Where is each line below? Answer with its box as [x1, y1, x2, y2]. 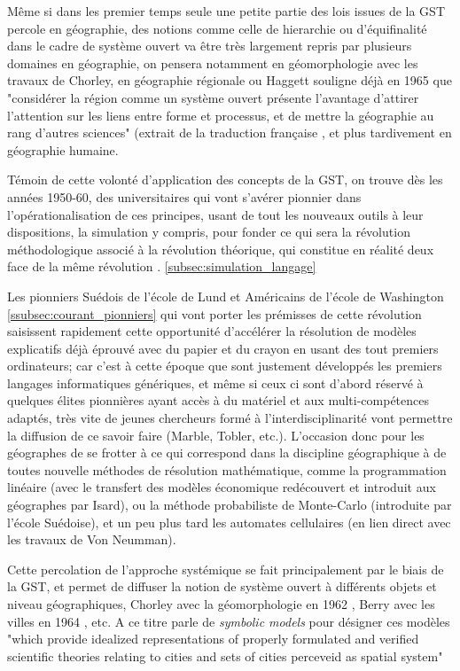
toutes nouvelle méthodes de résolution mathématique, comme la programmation [7, 460, 447, 479]
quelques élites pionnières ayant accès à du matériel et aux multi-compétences [7, 391, 429, 410]
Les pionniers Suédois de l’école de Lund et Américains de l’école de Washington [7, 286, 444, 305]
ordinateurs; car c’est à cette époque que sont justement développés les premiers [7, 356, 442, 375]
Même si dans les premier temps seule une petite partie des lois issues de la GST [7, 2, 446, 20]
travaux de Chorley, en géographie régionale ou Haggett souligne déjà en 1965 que [7, 71, 452, 90]
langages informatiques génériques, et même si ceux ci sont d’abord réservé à [7, 373, 424, 392]
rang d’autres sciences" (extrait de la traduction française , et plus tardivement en [7, 123, 452, 142]
